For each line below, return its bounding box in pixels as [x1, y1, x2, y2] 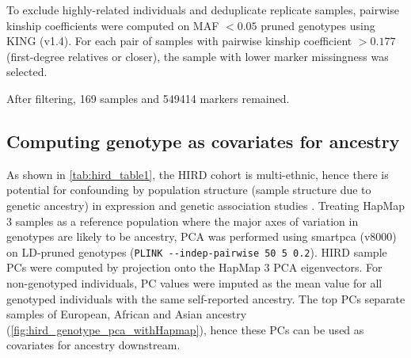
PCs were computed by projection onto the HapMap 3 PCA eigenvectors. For [6, 259, 382, 276]
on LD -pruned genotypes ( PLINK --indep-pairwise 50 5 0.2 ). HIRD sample [6, 243, 387, 260]
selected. [6, 63, 48, 80]
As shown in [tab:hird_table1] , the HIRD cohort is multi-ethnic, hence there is [6, 166, 389, 182]
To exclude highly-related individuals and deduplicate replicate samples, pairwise [6, 2, 399, 17]
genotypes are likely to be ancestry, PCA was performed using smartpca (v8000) [6, 228, 397, 245]
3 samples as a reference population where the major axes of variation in [6, 212, 359, 229]
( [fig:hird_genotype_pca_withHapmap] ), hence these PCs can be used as [6, 321, 364, 337]
